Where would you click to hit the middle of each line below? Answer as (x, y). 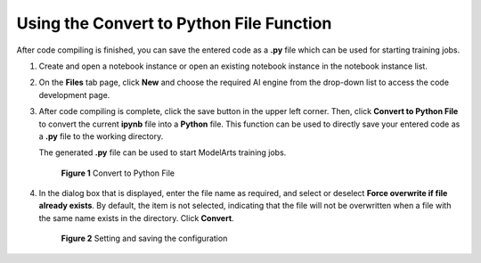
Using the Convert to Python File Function (174, 23)
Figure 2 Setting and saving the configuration (144, 238)
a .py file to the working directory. (101, 136)
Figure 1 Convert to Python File (118, 173)
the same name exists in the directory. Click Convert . (137, 218)
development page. (74, 95)
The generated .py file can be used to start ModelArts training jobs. (163, 152)
